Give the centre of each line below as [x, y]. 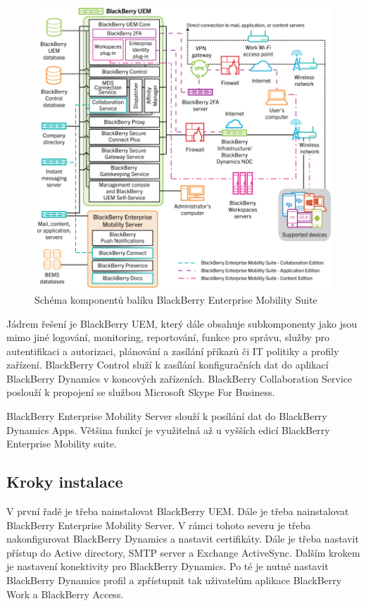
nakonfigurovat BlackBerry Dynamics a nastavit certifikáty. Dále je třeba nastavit [183, 539]
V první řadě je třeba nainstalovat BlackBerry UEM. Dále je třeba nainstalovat [178, 511]
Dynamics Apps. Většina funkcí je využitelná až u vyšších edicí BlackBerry [168, 429]
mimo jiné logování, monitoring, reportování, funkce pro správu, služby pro [168, 337]
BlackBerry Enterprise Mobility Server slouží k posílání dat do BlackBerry [167, 416]
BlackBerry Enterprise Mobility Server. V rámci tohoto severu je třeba [159, 525]
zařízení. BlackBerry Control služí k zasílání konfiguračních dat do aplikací [168, 365]
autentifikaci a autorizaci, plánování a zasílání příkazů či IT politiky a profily [173, 351]
